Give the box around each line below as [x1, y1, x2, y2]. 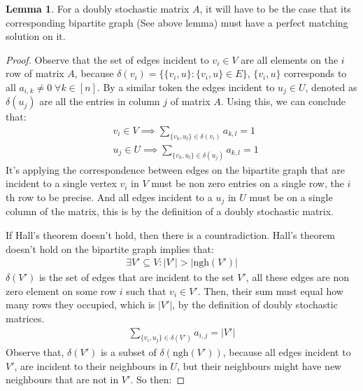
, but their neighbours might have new [177, 358, 342, 373]
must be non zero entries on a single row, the [151, 176, 344, 191]
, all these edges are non [245, 270, 349, 284]
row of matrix [6, 66, 64, 81]
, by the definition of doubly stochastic [172, 297, 338, 312]
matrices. [6, 311, 45, 326]
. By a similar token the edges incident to [97, 79, 275, 94]
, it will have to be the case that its [199, 1, 351, 15]
